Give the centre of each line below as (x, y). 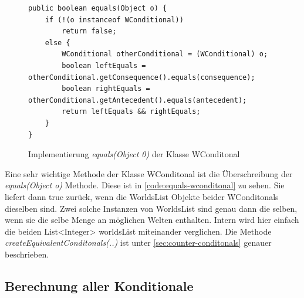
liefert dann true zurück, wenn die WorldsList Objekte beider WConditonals (142, 196)
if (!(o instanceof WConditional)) (114, 20)
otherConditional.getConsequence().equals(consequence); (142, 77)
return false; (89, 31)
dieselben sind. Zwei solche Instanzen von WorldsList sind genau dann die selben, (151, 208)
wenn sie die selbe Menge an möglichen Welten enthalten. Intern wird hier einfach (152, 220)
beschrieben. (27, 254)
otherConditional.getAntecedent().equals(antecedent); (138, 100)
